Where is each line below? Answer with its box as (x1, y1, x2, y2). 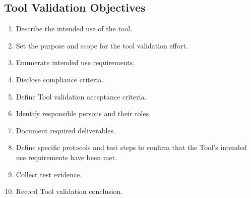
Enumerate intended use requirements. (16, 57, 135, 68)
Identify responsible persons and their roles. (16, 108, 151, 119)
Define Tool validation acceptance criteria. (16, 91, 147, 102)
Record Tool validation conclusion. (16, 186, 123, 196)
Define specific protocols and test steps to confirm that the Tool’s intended (16, 142, 247, 153)
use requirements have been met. (16, 152, 117, 162)
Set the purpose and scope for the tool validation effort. (16, 40, 188, 51)
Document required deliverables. (16, 125, 115, 135)
